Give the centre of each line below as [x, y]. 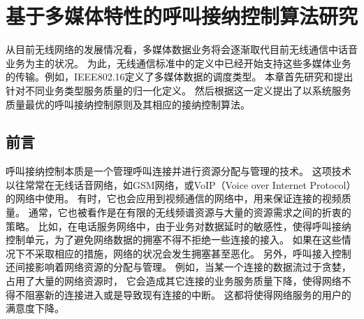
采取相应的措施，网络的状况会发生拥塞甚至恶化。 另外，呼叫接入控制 [193, 253]
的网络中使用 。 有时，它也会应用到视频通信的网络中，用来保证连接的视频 [174, 198]
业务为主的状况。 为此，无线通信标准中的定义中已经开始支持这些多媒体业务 [179, 63]
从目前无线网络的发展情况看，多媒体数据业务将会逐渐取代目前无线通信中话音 [182, 49]
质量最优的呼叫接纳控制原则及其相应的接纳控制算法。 [128, 104]
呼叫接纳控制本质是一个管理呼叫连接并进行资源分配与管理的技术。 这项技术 [179, 171]
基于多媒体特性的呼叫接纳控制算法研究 [182, 16]
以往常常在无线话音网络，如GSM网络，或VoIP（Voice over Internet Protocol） [181, 184]
